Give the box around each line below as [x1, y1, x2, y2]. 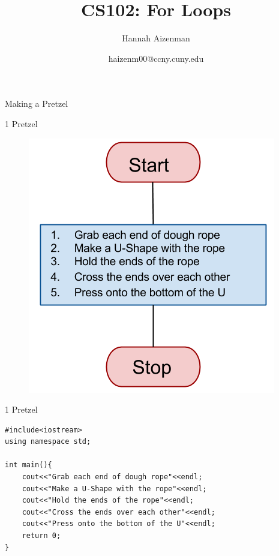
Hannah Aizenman [122, 32, 190, 44]
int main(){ [5, 461, 52, 470]
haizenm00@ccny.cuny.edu [108, 52, 204, 64]
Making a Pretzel [5, 97, 68, 110]
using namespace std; [5, 437, 91, 446]
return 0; [22, 531, 61, 540]
